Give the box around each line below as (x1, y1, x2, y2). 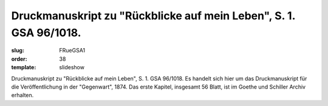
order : (11, 55, 27, 63)
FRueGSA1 (59, 47, 86, 54)
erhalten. (11, 92, 34, 99)
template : (11, 64, 36, 71)
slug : (11, 47, 24, 54)
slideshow (59, 64, 85, 71)
